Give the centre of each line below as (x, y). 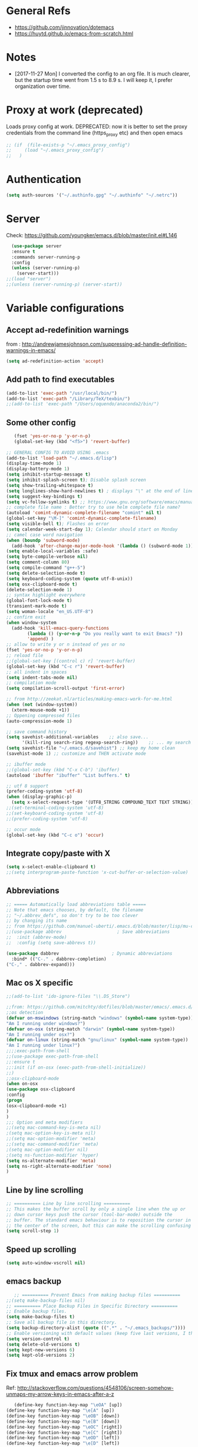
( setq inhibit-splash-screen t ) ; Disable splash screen (76, 480)
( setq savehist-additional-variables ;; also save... (77, 737)
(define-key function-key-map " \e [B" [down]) (63, 1421)
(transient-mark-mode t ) (37, 606)
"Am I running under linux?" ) (43, 1046)
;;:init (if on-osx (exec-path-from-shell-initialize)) (76, 1067)
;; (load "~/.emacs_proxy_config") (55, 150)
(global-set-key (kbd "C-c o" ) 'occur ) (55, 835)
